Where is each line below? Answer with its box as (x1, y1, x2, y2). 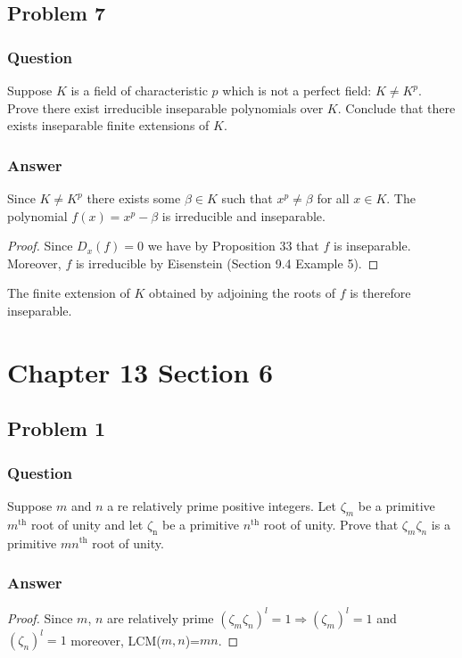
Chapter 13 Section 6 (7, 353, 274, 390)
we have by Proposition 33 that (147, 236, 319, 255)
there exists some (87, 189, 181, 207)
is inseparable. (334, 236, 411, 255)
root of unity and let (31, 514, 144, 533)
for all (317, 189, 350, 207)
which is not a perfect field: (222, 81, 372, 99)
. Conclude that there (337, 98, 456, 117)
